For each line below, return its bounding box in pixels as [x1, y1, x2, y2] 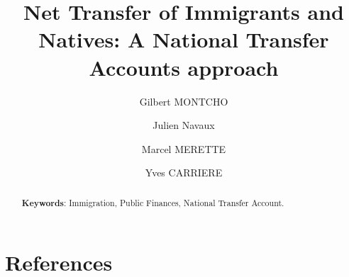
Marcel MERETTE [141, 141, 226, 156]
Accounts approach [89, 52, 279, 81]
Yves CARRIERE [145, 165, 223, 180]
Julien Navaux [153, 118, 215, 132]
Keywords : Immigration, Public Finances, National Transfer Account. [21, 196, 284, 209]
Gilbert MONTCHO [139, 94, 228, 108]
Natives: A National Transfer [38, 25, 329, 54]
